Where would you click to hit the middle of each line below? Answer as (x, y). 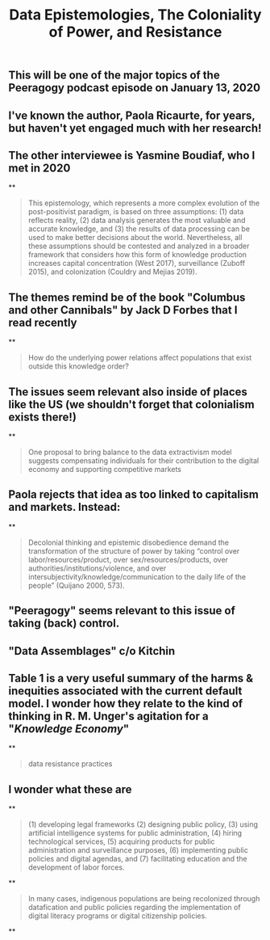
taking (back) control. (64, 624)
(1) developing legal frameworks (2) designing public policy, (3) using (143, 824)
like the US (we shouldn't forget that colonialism (132, 405)
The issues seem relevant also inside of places (128, 392)
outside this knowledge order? (78, 366)
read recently (43, 322)
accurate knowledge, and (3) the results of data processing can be (139, 229)
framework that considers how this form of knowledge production (137, 255)
